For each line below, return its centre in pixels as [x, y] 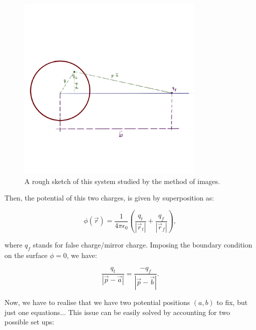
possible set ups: [29, 322]
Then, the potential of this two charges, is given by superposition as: [109, 198]
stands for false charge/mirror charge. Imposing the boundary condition [142, 244]
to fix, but [232, 302]
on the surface [26, 255]
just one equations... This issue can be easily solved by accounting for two [117, 312]
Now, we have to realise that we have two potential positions [97, 302]
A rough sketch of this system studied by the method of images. [122, 181]
